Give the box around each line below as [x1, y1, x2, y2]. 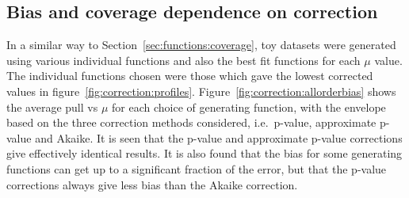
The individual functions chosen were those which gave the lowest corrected [6, 67, 373, 84]
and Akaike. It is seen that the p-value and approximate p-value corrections [35, 129, 403, 146]
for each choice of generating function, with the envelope [112, 98, 386, 115]
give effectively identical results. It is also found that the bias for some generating [6, 145, 403, 162]
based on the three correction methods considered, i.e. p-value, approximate [6, 114, 377, 131]
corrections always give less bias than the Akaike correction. [6, 176, 298, 192]
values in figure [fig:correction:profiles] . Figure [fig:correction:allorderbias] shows [6, 82, 396, 99]
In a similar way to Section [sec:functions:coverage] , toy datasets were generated [6, 36, 396, 53]
